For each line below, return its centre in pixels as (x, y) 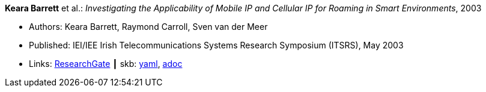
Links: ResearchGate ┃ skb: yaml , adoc (106, 64)
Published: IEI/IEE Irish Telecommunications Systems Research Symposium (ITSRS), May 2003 (216, 45)
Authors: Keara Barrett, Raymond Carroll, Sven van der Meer (148, 27)
